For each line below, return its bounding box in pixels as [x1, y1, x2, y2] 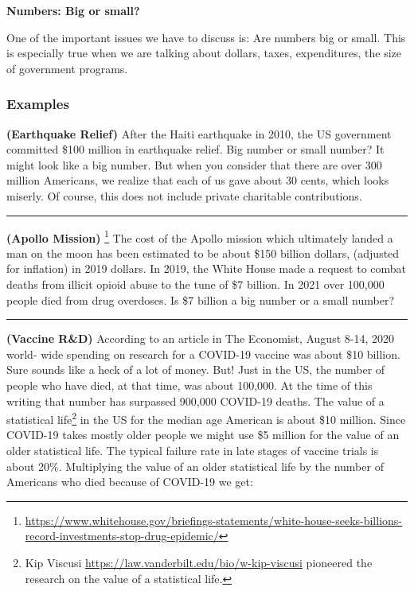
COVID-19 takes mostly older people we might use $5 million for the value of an [6, 426, 400, 443]
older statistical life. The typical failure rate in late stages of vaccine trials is [6, 442, 379, 458]
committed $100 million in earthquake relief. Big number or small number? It [6, 141, 385, 157]
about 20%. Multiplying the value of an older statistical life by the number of [6, 457, 384, 474]
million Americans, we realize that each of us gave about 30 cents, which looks [6, 172, 389, 189]
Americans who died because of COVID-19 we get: [6, 473, 253, 490]
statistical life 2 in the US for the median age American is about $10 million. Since [6, 409, 406, 427]
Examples [6, 94, 69, 114]
